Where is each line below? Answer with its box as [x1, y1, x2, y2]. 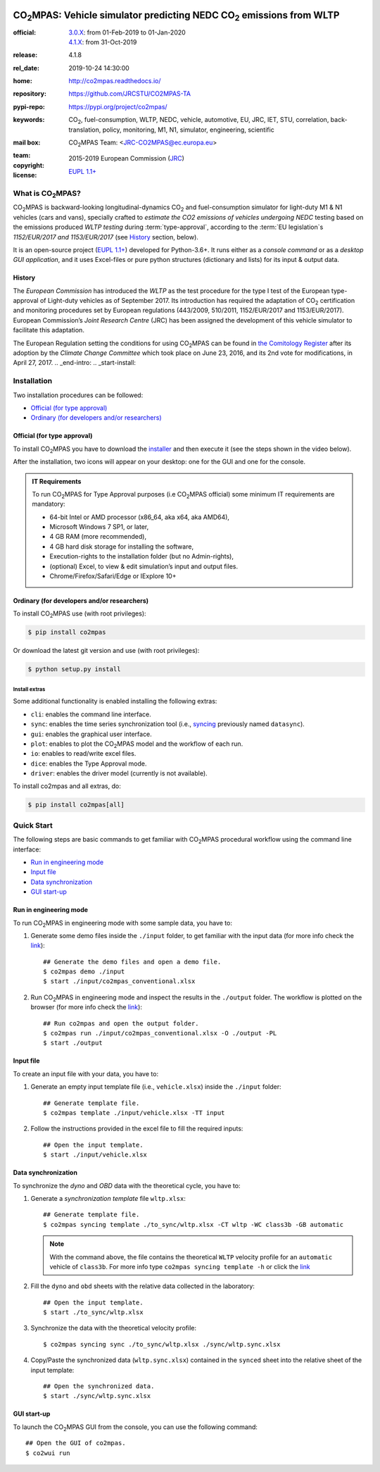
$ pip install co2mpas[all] [27, 801, 125, 809]
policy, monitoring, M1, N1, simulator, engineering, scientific [102, 125, 274, 134]
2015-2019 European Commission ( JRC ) [68, 154, 184, 163]
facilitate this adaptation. [13, 326, 84, 335]
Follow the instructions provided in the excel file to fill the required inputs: [30, 1124, 243, 1133]
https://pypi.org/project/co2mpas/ [68, 102, 168, 111]
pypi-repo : [13, 102, 45, 111]
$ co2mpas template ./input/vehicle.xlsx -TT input [43, 1109, 225, 1116]
